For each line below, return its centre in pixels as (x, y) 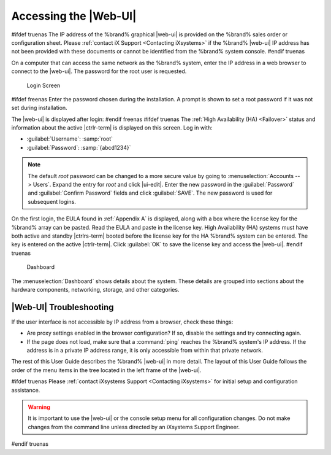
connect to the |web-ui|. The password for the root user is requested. (99, 71)
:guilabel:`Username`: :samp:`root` (70, 139)
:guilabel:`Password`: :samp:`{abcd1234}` (79, 147)
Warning (39, 407)
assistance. (26, 390)
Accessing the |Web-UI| (74, 16)
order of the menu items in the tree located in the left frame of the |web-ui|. (106, 370)
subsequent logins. (52, 201)
